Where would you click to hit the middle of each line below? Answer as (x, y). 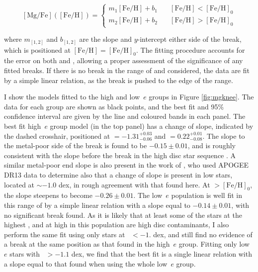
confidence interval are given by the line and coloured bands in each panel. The (125, 116)
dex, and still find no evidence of (203, 234)
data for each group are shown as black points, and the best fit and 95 (111, 106)
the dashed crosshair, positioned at (57, 136)
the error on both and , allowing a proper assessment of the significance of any (124, 60)
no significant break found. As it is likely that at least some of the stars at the (123, 215)
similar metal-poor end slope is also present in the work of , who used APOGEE (127, 165)
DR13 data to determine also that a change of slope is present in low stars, (118, 175)
